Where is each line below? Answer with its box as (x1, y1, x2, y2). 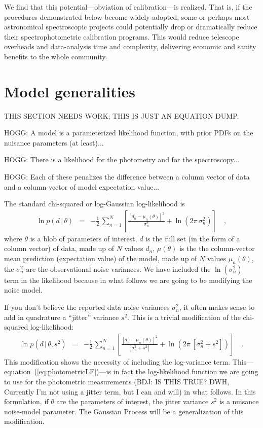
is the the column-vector (179, 243, 255, 254)
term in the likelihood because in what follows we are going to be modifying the (4, 274, 252, 285)
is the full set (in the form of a (145, 233, 240, 243)
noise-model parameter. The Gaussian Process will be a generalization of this (4, 406, 244, 416)
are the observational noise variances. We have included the (26, 263, 211, 274)
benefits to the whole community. (4, 51, 107, 61)
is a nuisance (219, 396, 259, 407)
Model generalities (4, 81, 136, 101)
